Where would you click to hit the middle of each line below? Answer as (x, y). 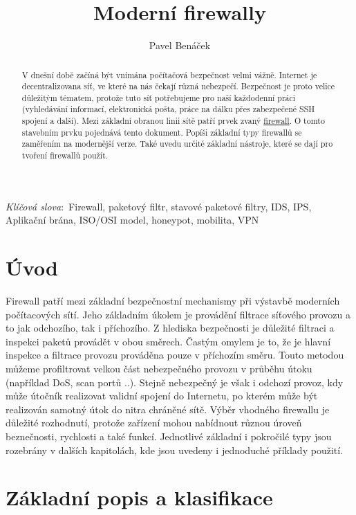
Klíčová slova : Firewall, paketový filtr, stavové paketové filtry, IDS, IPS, (159, 206)
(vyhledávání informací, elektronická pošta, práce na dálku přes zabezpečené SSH (168, 109)
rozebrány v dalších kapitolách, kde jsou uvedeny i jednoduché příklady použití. (175, 450)
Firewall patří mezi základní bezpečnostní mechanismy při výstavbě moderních (173, 301)
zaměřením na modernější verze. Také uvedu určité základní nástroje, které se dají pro (177, 144)
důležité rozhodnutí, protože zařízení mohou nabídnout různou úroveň (154, 423)
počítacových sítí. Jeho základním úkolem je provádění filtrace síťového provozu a (178, 314)
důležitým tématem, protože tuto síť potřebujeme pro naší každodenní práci (159, 97)
